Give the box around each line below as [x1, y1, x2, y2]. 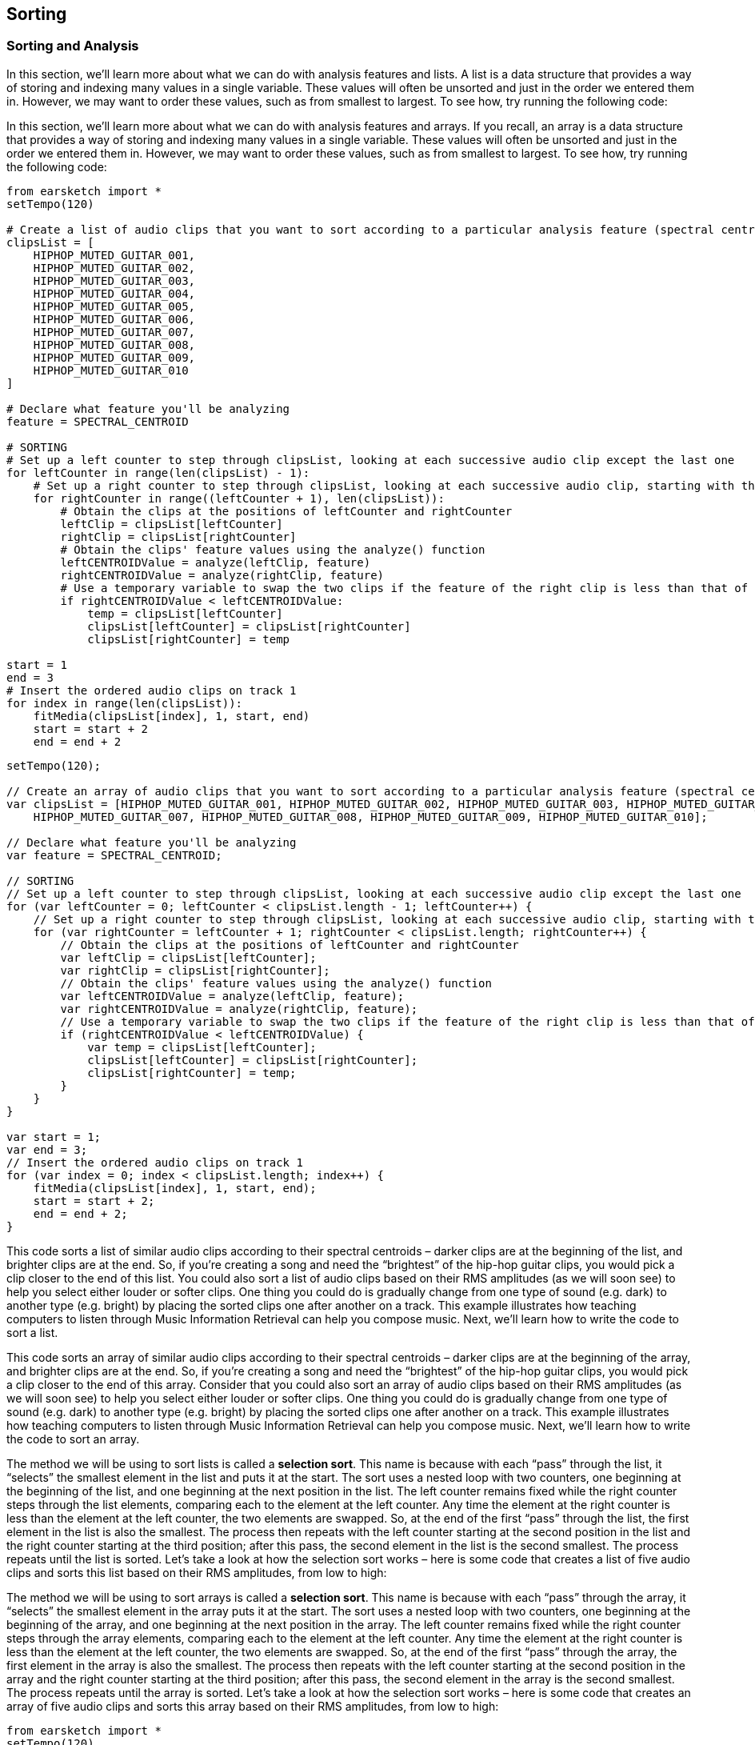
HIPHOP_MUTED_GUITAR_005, [33, 299, 196, 313]
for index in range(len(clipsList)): [6, 696, 243, 710]
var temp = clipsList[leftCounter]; [87, 1040, 317, 1054]
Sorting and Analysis [6, 38, 139, 54]
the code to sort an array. [6, 1431, 140, 1446]
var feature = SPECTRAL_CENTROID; [6, 848, 222, 862]
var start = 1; [6, 1130, 102, 1143]
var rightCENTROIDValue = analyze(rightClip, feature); [60, 1002, 418, 1015]
